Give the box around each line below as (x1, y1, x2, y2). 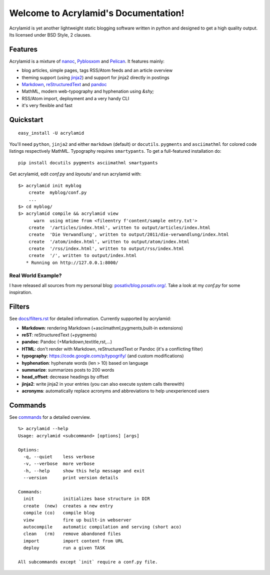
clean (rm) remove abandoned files (23, 531, 121, 537)
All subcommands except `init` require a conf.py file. (18, 559, 158, 564)
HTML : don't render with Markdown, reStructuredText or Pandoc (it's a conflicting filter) (21, 346, 203, 352)
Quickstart (9, 116, 43, 124)
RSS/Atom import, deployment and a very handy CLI (21, 95, 129, 101)
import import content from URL (23, 538, 124, 543)
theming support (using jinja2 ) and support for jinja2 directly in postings (21, 74, 169, 80)
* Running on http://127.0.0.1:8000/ (25, 259, 118, 265)
